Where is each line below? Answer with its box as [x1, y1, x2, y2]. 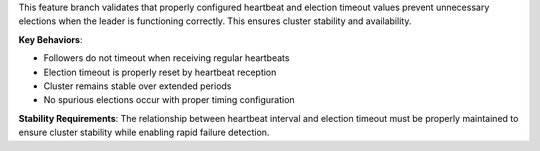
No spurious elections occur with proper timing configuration [43, 94, 295, 106]
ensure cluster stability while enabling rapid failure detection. [18, 126, 270, 139]
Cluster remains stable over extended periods [43, 80, 232, 92]
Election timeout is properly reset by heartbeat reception [43, 66, 277, 78]
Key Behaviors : [18, 33, 83, 45]
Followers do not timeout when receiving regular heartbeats [43, 52, 290, 64]
